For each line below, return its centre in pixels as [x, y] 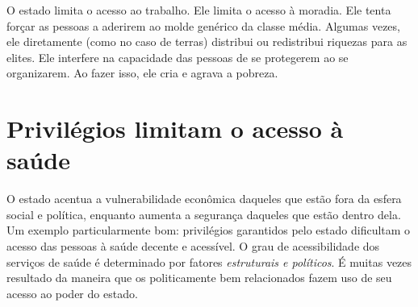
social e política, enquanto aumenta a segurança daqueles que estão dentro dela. [204, 214]
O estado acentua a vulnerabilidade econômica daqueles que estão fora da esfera [204, 199]
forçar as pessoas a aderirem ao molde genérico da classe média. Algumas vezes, [203, 25]
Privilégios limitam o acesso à [175, 129]
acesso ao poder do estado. [72, 293]
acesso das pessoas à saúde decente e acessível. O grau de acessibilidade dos [193, 246]
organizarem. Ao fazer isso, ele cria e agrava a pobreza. [142, 73]
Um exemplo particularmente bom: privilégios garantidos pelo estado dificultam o [209, 230]
